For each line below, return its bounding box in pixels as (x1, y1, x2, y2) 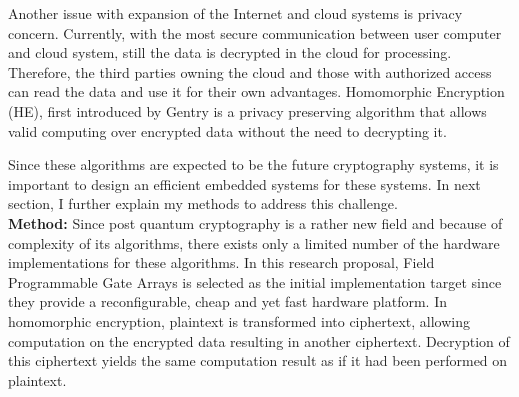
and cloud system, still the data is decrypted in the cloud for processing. (8, 42, 452, 63)
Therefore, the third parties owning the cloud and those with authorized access (8, 61, 492, 82)
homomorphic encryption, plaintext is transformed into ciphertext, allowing (8, 310, 471, 331)
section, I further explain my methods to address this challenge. (8, 193, 398, 214)
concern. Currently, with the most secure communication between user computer (8, 22, 502, 43)
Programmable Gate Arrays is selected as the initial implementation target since (8, 271, 502, 292)
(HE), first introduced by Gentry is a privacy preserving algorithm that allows (8, 100, 487, 121)
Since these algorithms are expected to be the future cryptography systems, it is (8, 154, 499, 175)
